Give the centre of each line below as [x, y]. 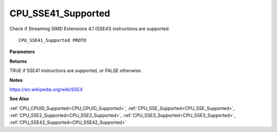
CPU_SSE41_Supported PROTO [53, 40]
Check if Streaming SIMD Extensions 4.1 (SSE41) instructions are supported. [90, 29]
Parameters [22, 52]
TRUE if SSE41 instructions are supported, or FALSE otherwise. [76, 71]
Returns [18, 61]
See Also [19, 99]
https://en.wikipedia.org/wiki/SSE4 [46, 89]
